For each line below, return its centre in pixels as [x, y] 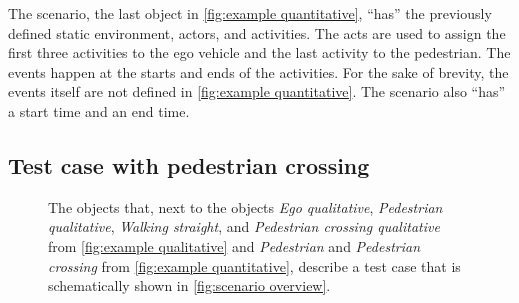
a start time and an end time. [99, 110]
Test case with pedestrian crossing [189, 164]
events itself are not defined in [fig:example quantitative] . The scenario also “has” [257, 91]
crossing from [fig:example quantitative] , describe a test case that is [254, 265]
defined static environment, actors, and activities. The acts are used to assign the [257, 32]
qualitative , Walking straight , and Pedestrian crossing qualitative [244, 226]
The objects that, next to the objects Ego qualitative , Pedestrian [245, 206]
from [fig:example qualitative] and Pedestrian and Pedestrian [234, 245]
